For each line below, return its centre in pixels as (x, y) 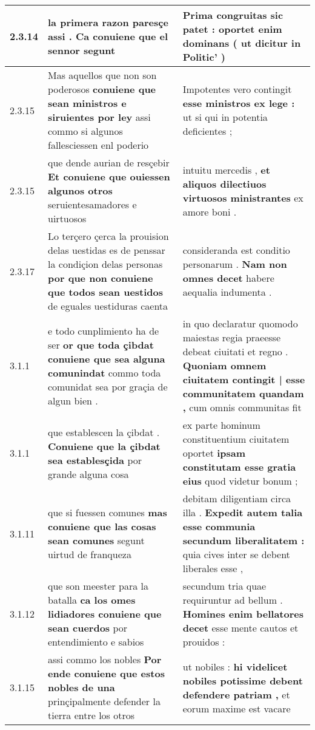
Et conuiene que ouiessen (109, 176)
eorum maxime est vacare (237, 708)
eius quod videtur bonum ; (240, 481)
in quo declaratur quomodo (240, 323)
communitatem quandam (243, 393)
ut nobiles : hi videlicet (235, 666)
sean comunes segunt (96, 540)
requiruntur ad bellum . (233, 600)
